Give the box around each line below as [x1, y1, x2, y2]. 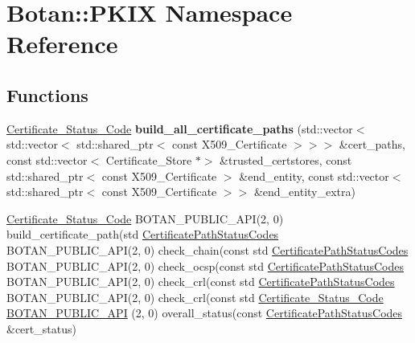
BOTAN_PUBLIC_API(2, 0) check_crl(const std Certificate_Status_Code [6, 288, 384, 305]
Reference [6, 27, 118, 60]
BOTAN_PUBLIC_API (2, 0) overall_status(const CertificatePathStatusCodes [6, 304, 403, 321]
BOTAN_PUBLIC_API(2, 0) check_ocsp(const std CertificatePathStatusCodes [6, 257, 404, 274]
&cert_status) [6, 320, 76, 337]
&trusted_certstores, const [220, 151, 352, 168]
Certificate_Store [105, 151, 192, 168]
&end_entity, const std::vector [239, 167, 389, 184]
